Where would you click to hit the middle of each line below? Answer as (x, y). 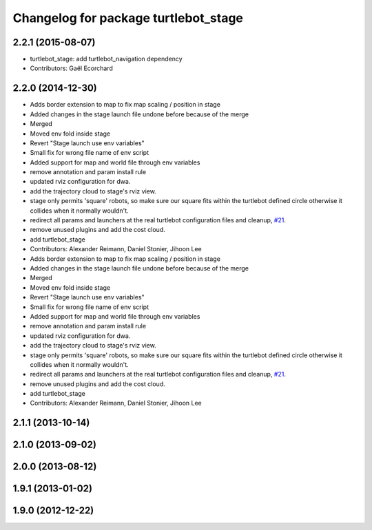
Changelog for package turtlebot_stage (128, 18)
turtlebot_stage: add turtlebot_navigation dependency (106, 59)
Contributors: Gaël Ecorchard (71, 68)
